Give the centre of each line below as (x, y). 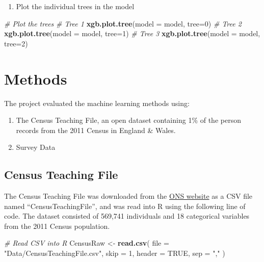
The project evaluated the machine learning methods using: (97, 103)
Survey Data (36, 147)
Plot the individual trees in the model (75, 6)
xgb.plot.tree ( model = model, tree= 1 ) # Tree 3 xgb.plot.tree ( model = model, (132, 33)
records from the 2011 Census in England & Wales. (96, 130)
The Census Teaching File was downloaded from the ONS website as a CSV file (128, 196)
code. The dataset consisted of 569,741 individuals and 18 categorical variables (127, 216)
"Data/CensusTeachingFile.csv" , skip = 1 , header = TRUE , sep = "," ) (115, 253)
